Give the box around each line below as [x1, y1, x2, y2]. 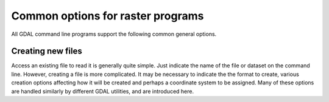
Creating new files [11, 46, 82, 56]
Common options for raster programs [11, 9, 204, 22]
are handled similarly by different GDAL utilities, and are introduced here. [11, 87, 194, 95]
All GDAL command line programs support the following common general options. [11, 30, 217, 38]
